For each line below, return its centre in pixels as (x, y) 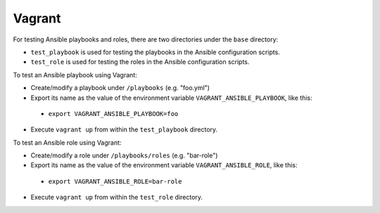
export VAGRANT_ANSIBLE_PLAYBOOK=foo (113, 114)
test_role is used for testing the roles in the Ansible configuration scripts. (140, 62)
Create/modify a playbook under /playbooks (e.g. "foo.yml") (120, 88)
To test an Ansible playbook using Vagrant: (75, 75)
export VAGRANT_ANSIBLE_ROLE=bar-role (115, 181)
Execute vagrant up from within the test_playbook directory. (124, 129)
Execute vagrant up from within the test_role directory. (117, 198)
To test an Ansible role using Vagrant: (67, 142)
